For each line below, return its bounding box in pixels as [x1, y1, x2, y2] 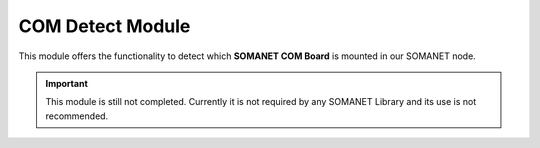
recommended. [45, 110, 109, 122]
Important [45, 77, 89, 89]
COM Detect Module [18, 15, 191, 37]
